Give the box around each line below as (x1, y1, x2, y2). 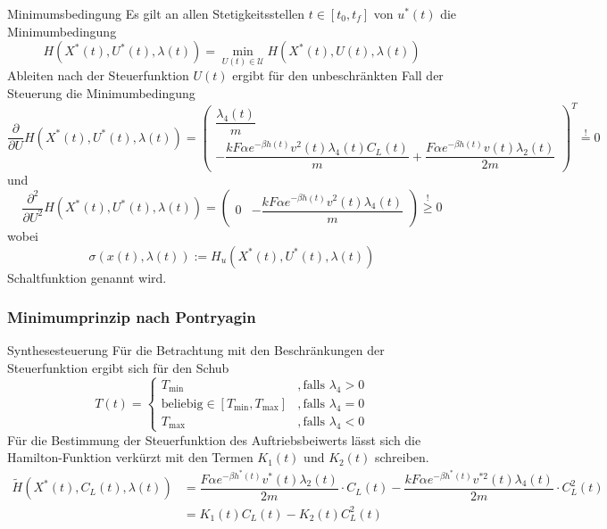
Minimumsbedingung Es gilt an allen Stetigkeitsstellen (7, 4, 305, 22)
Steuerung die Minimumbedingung (7, 84, 195, 102)
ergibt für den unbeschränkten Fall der (232, 66, 444, 85)
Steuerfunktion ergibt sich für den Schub (7, 359, 229, 377)
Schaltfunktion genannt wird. (7, 268, 167, 286)
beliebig (161, 397, 204, 410)
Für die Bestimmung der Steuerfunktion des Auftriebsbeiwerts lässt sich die (7, 430, 421, 449)
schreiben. (374, 448, 429, 467)
